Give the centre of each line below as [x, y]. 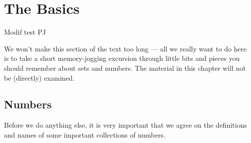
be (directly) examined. [39, 77]
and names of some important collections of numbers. [85, 134]
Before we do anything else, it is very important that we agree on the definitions [125, 125]
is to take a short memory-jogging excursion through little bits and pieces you [122, 58]
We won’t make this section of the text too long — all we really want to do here [125, 48]
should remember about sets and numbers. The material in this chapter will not [125, 68]
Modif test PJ [25, 32]
